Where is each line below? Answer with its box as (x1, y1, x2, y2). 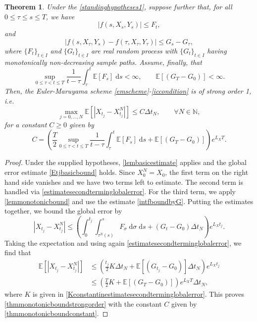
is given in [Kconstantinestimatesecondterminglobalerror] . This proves (33, 289, 244, 299)
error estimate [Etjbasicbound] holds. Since (4, 167, 135, 177)
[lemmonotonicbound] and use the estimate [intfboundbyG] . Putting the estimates (4, 196, 254, 206)
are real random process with (91, 45, 178, 55)
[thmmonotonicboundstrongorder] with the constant (4, 298, 162, 309)
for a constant (4, 119, 47, 129)
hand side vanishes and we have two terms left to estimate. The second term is (4, 176, 243, 187)
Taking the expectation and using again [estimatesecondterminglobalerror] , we (4, 237, 242, 248)
